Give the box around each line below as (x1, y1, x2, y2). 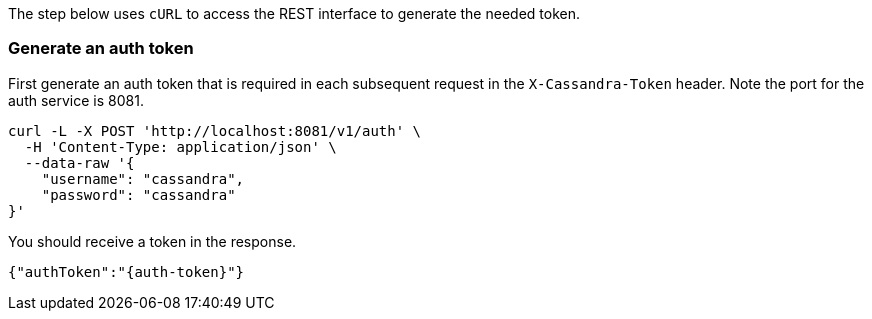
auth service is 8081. (8, 91, 144, 109)
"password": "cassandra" (41, 186, 236, 203)
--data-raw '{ (24, 154, 135, 171)
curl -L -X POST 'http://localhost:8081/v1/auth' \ (8, 122, 422, 139)
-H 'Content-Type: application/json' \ (24, 138, 337, 155)
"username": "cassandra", (41, 170, 245, 187)
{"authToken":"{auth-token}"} (8, 263, 245, 280)
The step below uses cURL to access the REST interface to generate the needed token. (8, 5, 580, 22)
